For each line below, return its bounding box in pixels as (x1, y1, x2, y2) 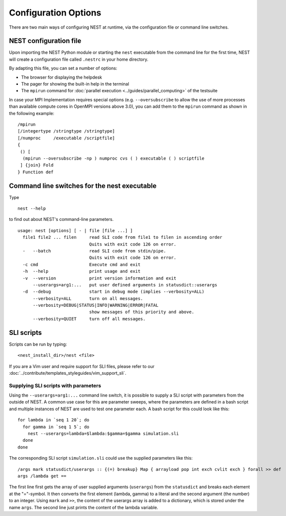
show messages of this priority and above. (89, 309, 194, 315)
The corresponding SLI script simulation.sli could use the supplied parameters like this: (9, 455, 193, 461)
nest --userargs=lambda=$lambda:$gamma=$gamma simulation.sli (27, 431, 179, 436)
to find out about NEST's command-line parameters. (9, 216, 114, 222)
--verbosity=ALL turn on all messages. (33, 296, 143, 301)
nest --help (17, 206, 46, 211)
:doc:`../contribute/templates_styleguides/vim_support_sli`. (9, 370, 126, 376)
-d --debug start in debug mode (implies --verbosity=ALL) (22, 289, 205, 295)
